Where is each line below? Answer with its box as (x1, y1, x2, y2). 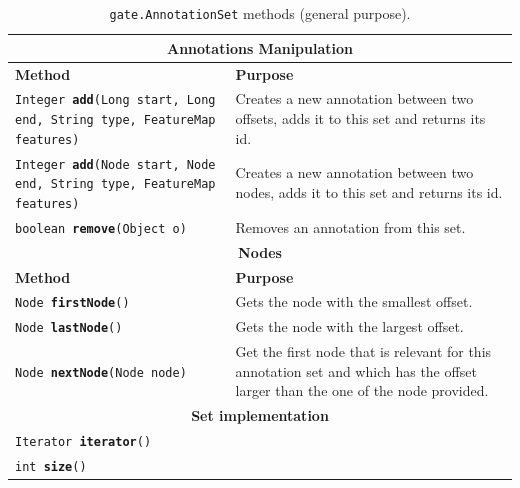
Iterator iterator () (15, 435, 152, 450)
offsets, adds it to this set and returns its (235, 108, 486, 129)
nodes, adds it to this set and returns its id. (235, 182, 503, 203)
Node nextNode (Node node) (15, 365, 187, 380)
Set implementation (191, 405, 329, 426)
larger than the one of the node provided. (235, 380, 489, 401)
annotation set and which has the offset (235, 360, 477, 381)
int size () (15, 459, 87, 474)
